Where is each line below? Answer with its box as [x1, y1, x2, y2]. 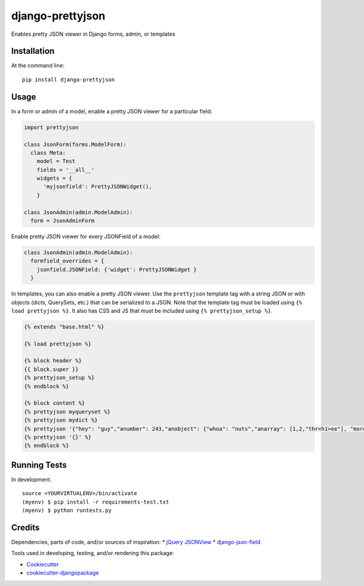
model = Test [36, 158, 76, 165]
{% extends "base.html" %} [24, 323, 104, 330]
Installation [11, 46, 55, 56]
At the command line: [11, 62, 65, 69]
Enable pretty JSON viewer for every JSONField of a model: [11, 233, 161, 240]
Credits [11, 522, 40, 533]
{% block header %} [24, 357, 82, 364]
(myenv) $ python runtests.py [22, 507, 112, 514]
